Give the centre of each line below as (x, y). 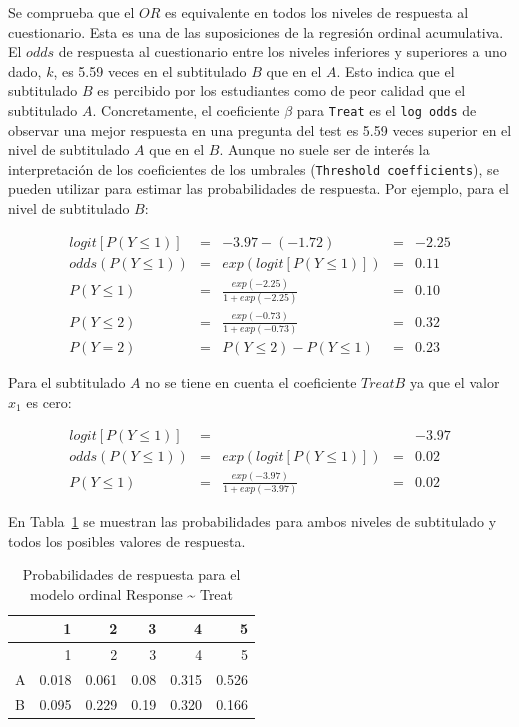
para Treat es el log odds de (386, 109)
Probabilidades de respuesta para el (131, 574)
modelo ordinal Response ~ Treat (131, 593)
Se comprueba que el (71, 12)
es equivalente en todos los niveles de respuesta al (317, 12)
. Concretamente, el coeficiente (186, 109)
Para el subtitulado (67, 382)
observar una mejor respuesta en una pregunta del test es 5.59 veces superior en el (260, 129)
